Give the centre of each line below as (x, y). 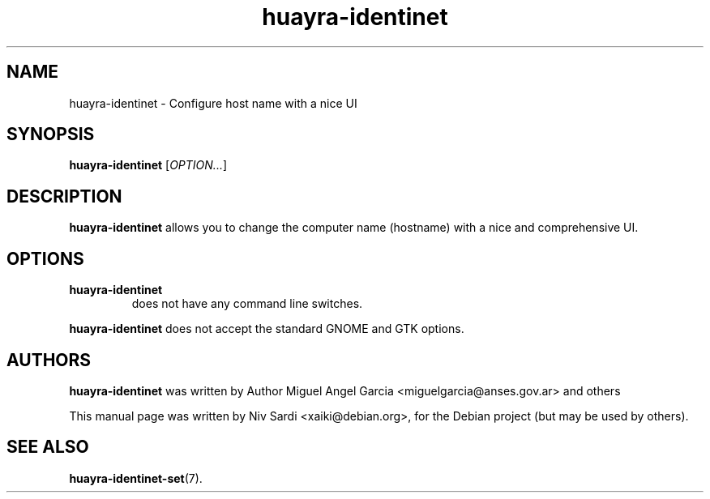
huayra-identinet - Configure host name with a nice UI (213, 103)
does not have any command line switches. (247, 304)
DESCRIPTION (64, 196)
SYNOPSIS (51, 134)
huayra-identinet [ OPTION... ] (148, 165)
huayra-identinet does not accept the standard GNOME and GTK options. (267, 329)
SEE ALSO (48, 447)
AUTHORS (49, 360)
